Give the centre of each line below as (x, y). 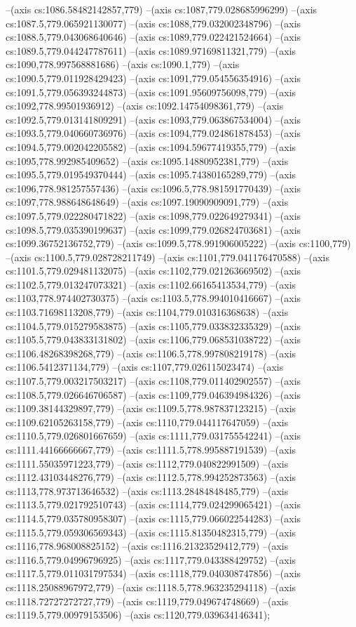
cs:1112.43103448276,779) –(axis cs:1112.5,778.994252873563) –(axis (151, 477)
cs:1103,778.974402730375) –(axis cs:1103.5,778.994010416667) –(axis (153, 298)
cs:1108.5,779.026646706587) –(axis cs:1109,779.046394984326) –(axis (153, 394)
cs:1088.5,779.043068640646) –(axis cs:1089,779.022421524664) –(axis (153, 37)
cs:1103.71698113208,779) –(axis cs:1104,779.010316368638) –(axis (147, 312)
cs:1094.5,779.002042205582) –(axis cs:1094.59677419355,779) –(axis (151, 146)
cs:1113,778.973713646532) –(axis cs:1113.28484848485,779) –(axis (147, 490)
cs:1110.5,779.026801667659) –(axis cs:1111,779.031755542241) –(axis (153, 436)
